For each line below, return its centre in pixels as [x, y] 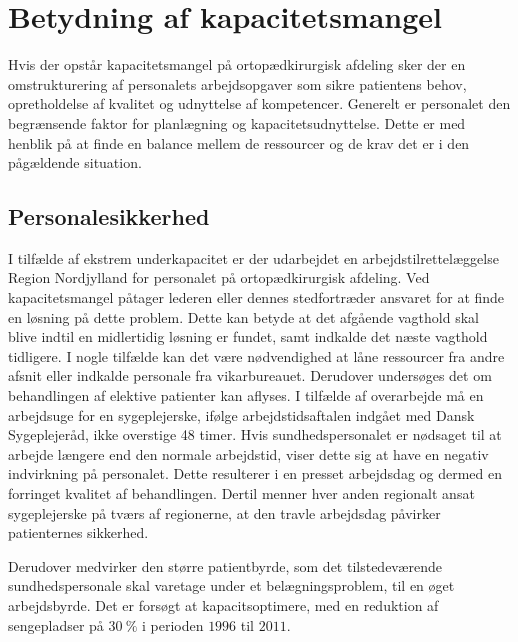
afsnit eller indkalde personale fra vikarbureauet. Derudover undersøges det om [250, 375]
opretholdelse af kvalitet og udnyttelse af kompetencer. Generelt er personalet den [259, 103]
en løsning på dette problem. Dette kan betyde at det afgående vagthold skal [243, 316]
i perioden [172, 624]
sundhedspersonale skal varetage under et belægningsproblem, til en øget [231, 585]
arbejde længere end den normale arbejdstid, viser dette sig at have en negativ [248, 453]
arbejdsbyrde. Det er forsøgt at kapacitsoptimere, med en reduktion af [223, 604]
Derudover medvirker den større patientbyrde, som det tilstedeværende [225, 565]
